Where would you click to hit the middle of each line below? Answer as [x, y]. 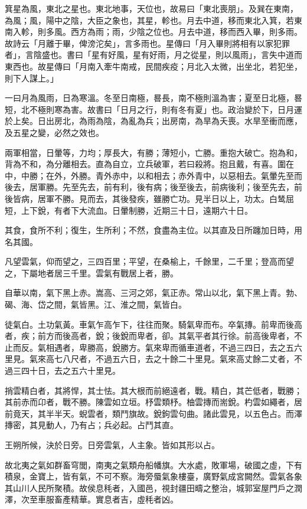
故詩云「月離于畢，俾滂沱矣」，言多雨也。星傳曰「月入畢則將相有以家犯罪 [147, 43]
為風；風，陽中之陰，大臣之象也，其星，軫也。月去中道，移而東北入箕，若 [149, 20]
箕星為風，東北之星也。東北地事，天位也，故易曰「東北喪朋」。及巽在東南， [151, 8]
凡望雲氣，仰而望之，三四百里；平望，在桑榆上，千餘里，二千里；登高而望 [149, 261]
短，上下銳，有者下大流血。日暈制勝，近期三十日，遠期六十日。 [129, 210]
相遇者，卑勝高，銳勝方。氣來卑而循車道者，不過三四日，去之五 [170, 347]
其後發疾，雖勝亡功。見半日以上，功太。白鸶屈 [203, 198]
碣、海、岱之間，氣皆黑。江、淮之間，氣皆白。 [96, 304]
